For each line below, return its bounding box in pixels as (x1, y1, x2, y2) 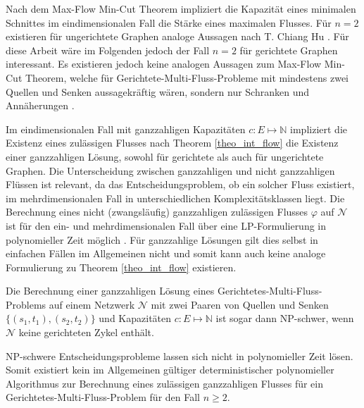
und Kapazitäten (99, 311, 172, 326)
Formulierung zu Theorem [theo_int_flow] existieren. (6, 259, 237, 274)
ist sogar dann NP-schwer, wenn (215, 311, 354, 326)
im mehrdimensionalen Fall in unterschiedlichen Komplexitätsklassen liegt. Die (6, 190, 345, 205)
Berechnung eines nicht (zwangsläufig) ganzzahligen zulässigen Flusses (6, 204, 308, 219)
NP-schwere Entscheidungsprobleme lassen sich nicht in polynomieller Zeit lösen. (6, 348, 353, 363)
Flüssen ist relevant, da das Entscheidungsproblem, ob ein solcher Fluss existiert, (6, 177, 355, 192)
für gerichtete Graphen (239, 42, 338, 57)
